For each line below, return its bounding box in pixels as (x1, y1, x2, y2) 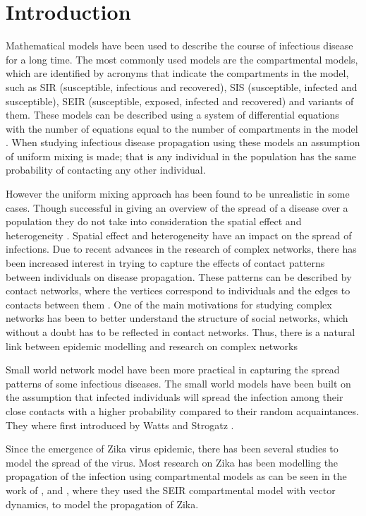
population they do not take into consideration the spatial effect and (6, 214, 302, 229)
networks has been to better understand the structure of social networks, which (6, 311, 348, 325)
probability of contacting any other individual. (6, 162, 206, 177)
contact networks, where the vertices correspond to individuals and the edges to (6, 283, 350, 298)
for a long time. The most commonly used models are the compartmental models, (6, 52, 358, 66)
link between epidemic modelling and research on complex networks (6, 338, 298, 353)
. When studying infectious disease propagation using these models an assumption (6, 135, 360, 150)
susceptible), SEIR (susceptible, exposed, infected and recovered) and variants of (6, 93, 354, 108)
